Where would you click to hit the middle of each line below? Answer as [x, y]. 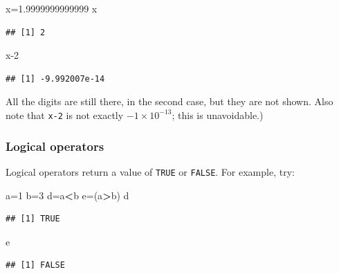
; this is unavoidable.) [218, 115]
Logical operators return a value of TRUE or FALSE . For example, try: [150, 171]
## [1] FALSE [35, 265]
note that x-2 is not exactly [65, 115]
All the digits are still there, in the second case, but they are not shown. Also [169, 101]
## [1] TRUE [33, 219]
